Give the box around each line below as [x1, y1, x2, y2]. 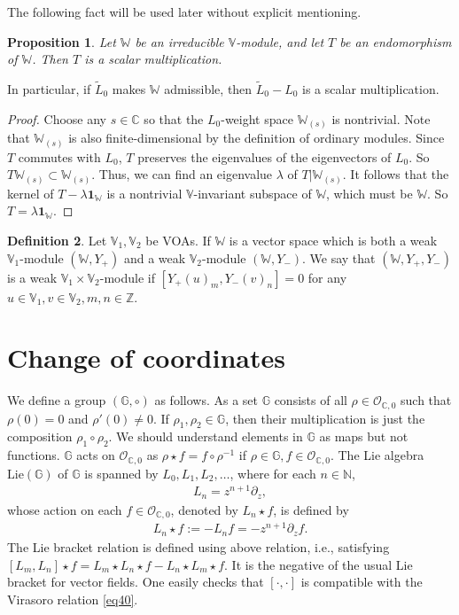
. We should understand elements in [108, 427, 303, 446]
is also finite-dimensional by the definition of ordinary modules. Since [68, 128, 445, 147]
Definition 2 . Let [7, 230, 107, 249]
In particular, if [7, 80, 91, 97]
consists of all [274, 391, 347, 409]
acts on [76, 446, 115, 464]
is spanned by [84, 463, 159, 482]
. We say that [302, 248, 376, 267]
